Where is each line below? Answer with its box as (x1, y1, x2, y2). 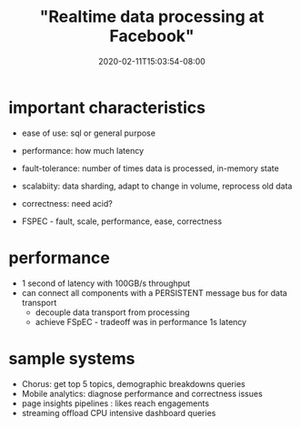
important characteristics (8, 97, 206, 117)
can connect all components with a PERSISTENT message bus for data (21, 287, 287, 298)
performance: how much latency (21, 145, 145, 156)
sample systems (8, 348, 135, 369)
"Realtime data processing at (39, 6, 265, 27)
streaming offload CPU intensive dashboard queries (21, 407, 216, 418)
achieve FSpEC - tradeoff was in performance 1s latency (35, 316, 247, 327)
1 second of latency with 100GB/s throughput (21, 278, 191, 289)
